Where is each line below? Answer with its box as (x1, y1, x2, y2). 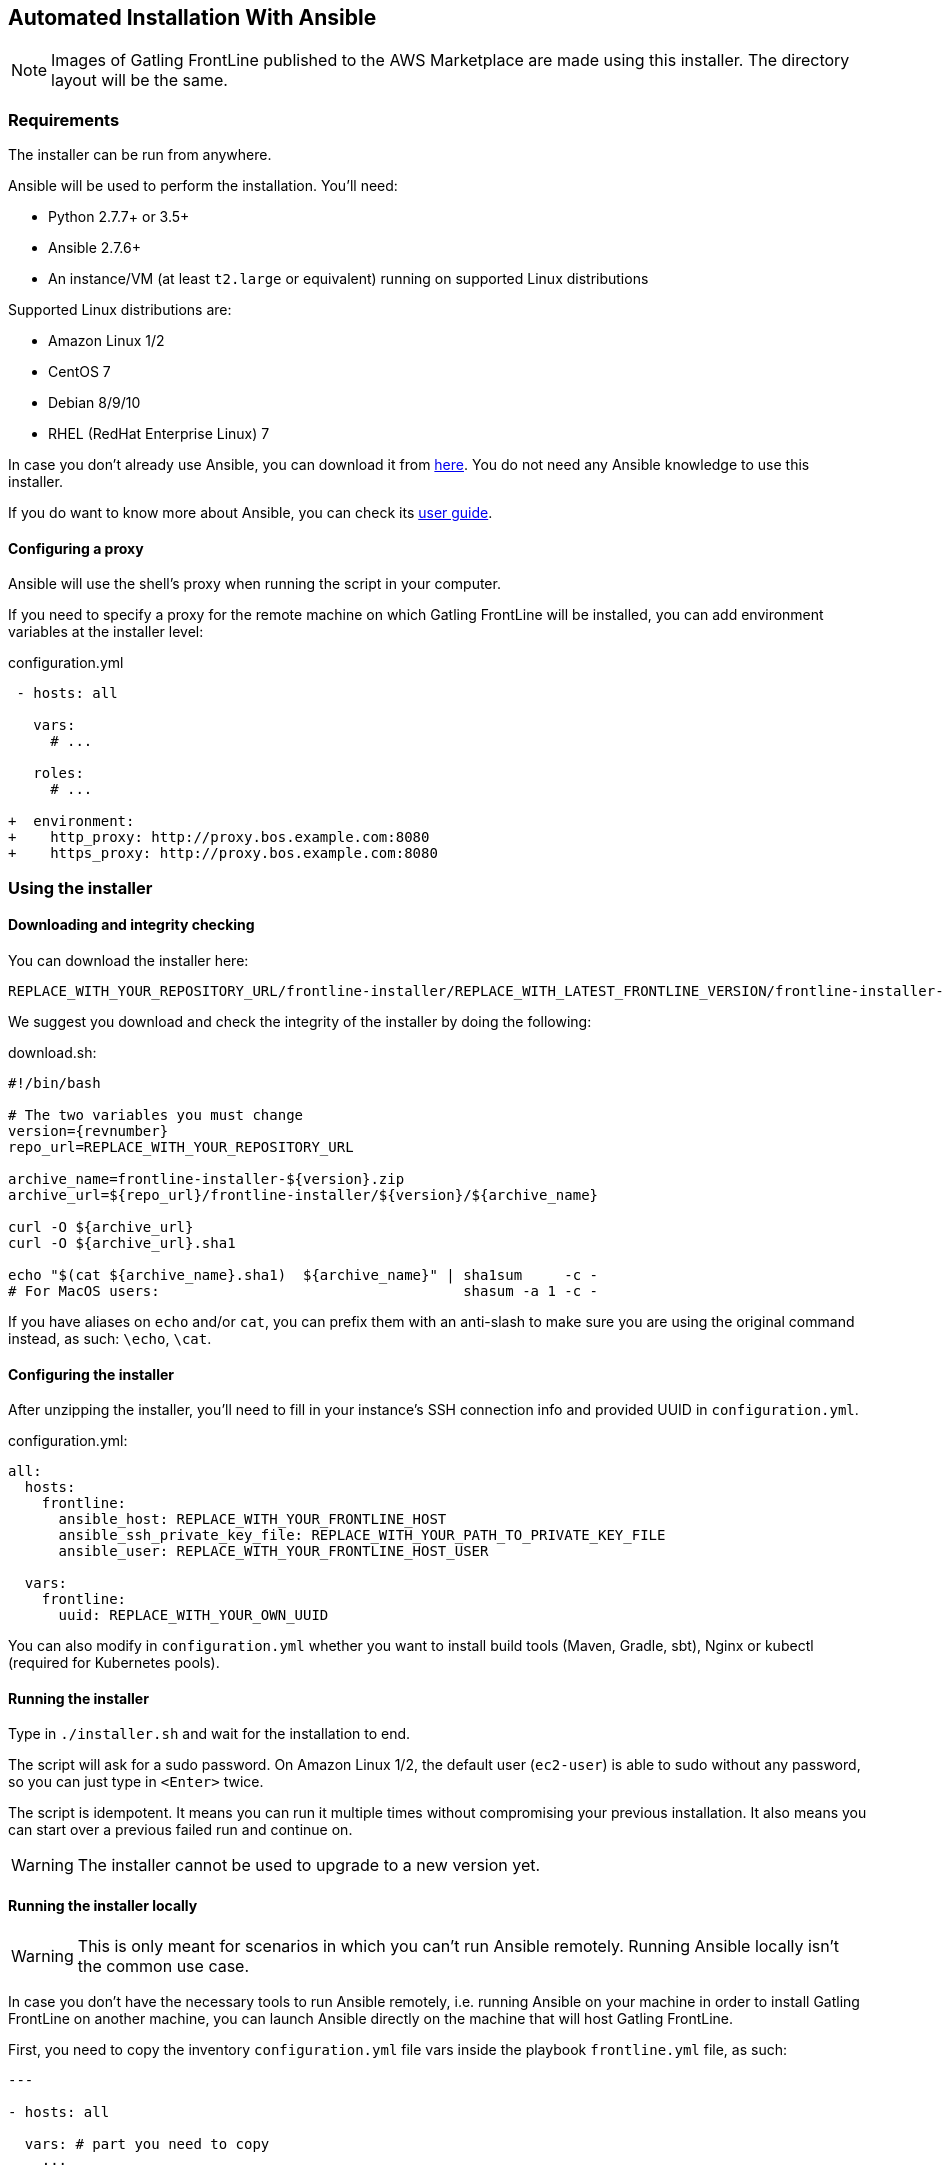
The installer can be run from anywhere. (8, 146, 272, 164)
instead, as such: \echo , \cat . (8, 1329, 212, 1347)
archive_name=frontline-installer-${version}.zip (8, 1170, 405, 1187)
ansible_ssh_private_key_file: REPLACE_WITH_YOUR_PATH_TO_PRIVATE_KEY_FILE (58, 1527, 666, 1544)
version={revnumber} (8, 1122, 169, 1139)
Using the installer (8, 877, 153, 898)
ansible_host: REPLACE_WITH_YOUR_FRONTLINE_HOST (58, 1511, 447, 1528)
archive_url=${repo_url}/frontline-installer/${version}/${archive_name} (8, 1186, 599, 1203)
